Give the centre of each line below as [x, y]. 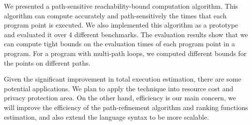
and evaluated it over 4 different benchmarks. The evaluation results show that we [126, 34]
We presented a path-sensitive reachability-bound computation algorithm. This [121, 6]
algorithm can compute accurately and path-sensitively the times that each [115, 15]
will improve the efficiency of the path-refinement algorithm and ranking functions [126, 107]
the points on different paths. [47, 62]
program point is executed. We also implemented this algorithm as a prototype [121, 25]
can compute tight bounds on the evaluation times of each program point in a [119, 44]
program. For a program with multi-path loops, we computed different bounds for [125, 53]
